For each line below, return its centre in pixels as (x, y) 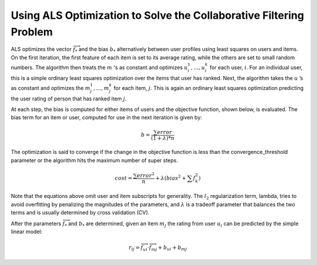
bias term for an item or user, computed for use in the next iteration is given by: (107, 118)
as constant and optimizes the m (50, 88)
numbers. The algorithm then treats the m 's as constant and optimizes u (99, 67)
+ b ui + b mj (172, 248)
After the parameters (36, 223)
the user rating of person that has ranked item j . (69, 98)
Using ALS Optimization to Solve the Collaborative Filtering (158, 15)
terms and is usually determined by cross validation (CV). (80, 213)
